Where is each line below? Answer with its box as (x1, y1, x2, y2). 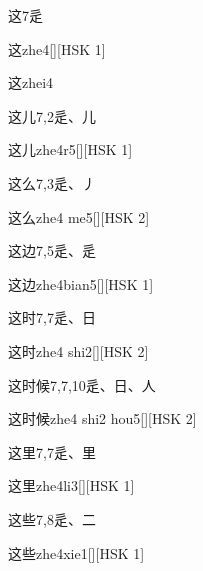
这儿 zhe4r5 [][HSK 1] (8, 139, 133, 160)
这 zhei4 (8, 72, 54, 93)
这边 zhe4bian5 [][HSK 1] (8, 273, 154, 294)
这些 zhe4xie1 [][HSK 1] (8, 542, 145, 563)
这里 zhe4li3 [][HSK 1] (8, 475, 135, 496)
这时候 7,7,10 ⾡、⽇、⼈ (8, 374, 156, 395)
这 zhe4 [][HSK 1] (8, 38, 106, 59)
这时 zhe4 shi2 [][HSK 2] (8, 340, 149, 361)
